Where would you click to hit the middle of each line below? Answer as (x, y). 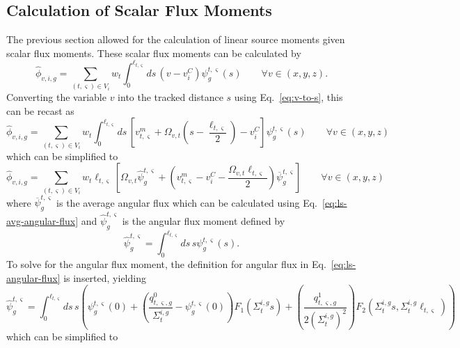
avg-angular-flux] (42, 220)
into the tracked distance (170, 97)
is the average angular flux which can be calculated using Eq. (187, 202)
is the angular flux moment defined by (204, 220)
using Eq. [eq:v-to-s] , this (288, 97)
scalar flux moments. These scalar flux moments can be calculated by (154, 53)
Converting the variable (56, 97)
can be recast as (40, 110)
